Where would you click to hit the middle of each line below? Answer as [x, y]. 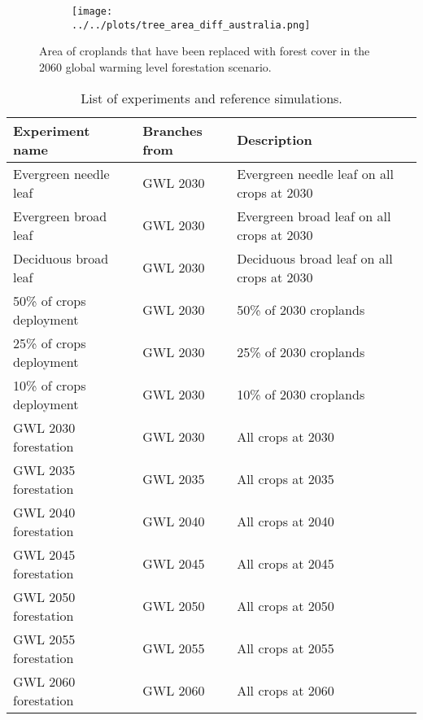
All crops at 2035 [286, 479]
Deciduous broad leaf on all [315, 258]
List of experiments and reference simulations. [211, 98]
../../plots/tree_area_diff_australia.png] [191, 25]
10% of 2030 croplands [301, 394]
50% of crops [50, 300]
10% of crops [50, 385]
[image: [92, 11]
